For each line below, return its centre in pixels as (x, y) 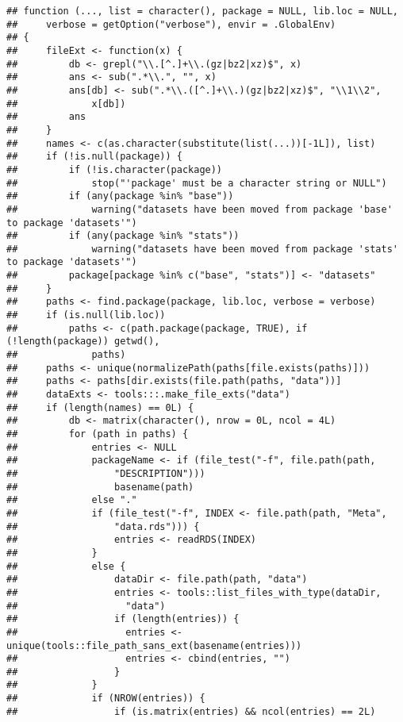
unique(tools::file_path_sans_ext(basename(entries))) (154, 645)
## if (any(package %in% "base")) (120, 196)
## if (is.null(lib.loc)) (86, 315)
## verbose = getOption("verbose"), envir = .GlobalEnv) (171, 24)
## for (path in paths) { (98, 434)
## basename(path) (100, 487)
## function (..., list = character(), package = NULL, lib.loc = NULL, (202, 11)
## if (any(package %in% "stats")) (123, 236)
